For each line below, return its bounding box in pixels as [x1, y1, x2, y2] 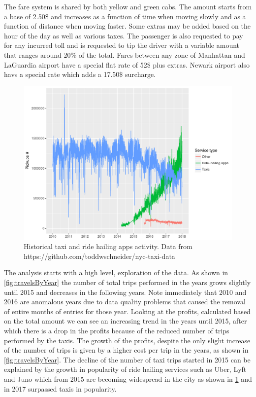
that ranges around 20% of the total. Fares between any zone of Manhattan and [4, 49, 245, 60]
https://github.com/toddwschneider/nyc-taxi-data [24, 251, 175, 261]
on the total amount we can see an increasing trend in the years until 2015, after [4, 316, 247, 326]
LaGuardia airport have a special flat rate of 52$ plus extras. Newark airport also [4, 59, 250, 70]
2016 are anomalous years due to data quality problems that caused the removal [4, 296, 246, 307]
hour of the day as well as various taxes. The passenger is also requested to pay [4, 30, 243, 40]
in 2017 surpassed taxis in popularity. [4, 383, 117, 394]
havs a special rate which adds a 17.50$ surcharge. [4, 69, 156, 79]
